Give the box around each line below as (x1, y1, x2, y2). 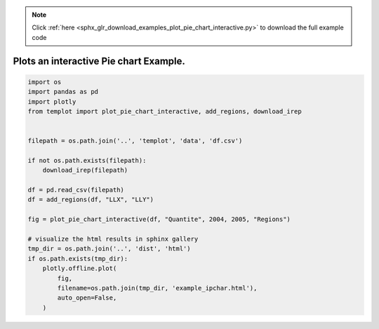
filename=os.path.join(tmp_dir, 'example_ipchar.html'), (57, 284, 258, 292)
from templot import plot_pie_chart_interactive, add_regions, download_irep (27, 107, 302, 115)
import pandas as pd (27, 88, 98, 96)
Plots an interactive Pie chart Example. (13, 55, 186, 67)
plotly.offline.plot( (42, 264, 117, 273)
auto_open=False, (57, 294, 117, 302)
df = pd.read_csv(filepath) (27, 186, 124, 194)
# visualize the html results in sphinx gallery (27, 235, 199, 243)
